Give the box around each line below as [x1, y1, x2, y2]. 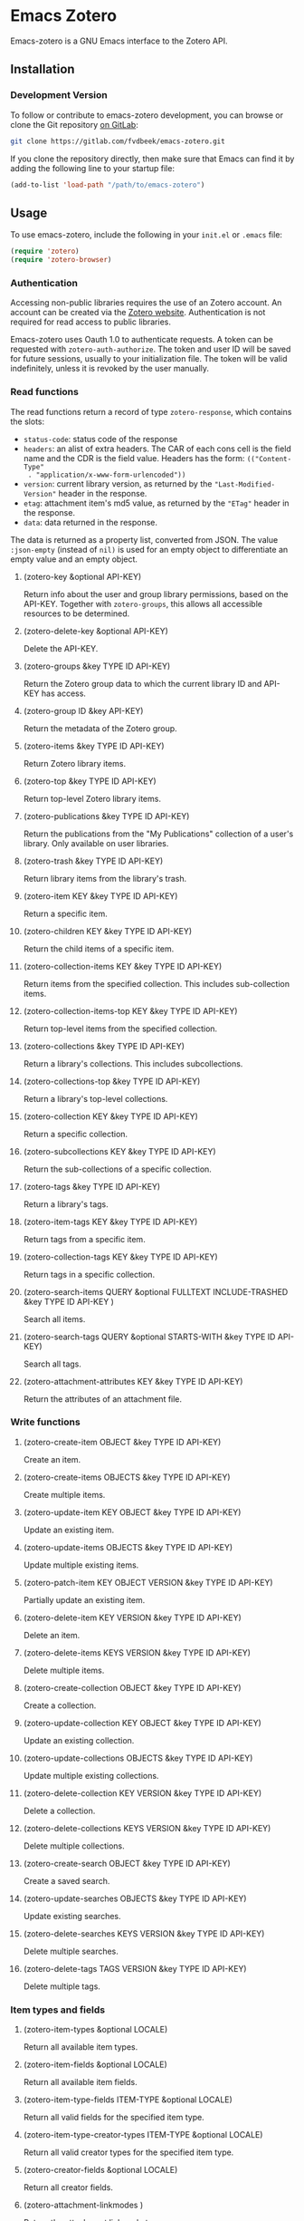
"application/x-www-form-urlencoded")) [35, 470, 186, 479]
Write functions [10, 1415, 81, 1428]
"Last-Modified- [214, 479, 276, 489]
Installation [10, 62, 75, 77]
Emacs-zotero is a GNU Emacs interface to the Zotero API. [10, 35, 228, 46]
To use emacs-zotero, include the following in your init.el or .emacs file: [10, 229, 283, 240]
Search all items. [23, 1313, 86, 1324]
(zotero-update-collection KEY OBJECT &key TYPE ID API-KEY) [23, 1717, 261, 1728]
